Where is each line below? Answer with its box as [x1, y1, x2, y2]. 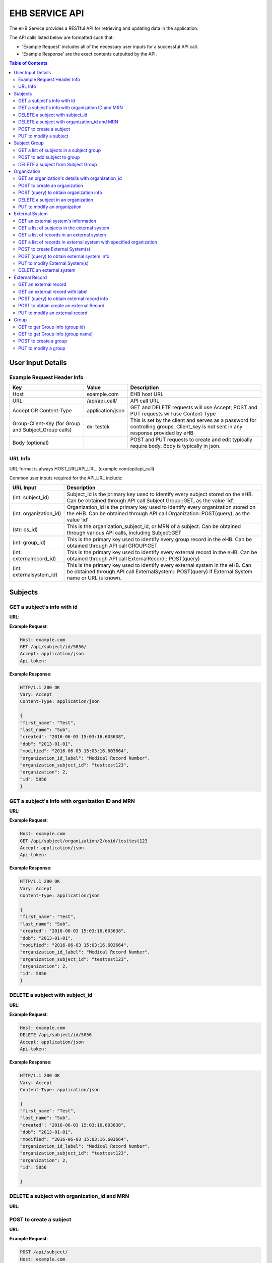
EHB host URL [130, 391, 164, 398]
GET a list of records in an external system [18, 232, 106, 238]
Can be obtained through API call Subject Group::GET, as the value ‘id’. [66, 497, 234, 504]
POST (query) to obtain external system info [18, 253, 110, 259]
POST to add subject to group [18, 154, 80, 160]
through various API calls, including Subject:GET [66, 529, 182, 537]
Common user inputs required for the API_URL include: [9, 475, 123, 481]
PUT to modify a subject [18, 133, 69, 139]
